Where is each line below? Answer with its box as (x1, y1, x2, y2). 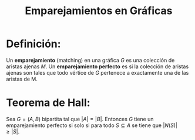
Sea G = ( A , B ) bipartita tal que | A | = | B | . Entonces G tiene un (6, 115, 154, 122)
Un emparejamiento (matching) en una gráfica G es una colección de (6, 56, 175, 64)
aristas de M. (6, 75, 38, 82)
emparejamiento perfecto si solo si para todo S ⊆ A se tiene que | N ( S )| (6, 122, 178, 129)
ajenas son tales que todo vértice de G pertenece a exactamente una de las (6, 69, 189, 76)
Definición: (6, 37, 61, 51)
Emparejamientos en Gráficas (25, 4, 173, 18)
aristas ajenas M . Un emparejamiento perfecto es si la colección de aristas (6, 63, 189, 70)
